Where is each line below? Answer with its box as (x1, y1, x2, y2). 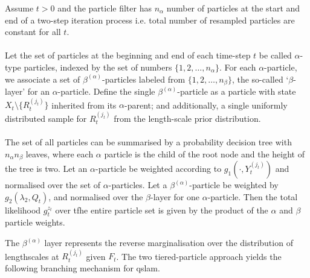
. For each (219, 60, 256, 73)
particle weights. (5, 216, 65, 229)
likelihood (5, 203, 41, 216)
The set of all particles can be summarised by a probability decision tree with (5, 136, 292, 148)
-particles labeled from (102, 72, 186, 85)
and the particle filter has (57, 2, 152, 14)
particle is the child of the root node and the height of (104, 147, 305, 160)
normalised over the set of (5, 178, 101, 191)
